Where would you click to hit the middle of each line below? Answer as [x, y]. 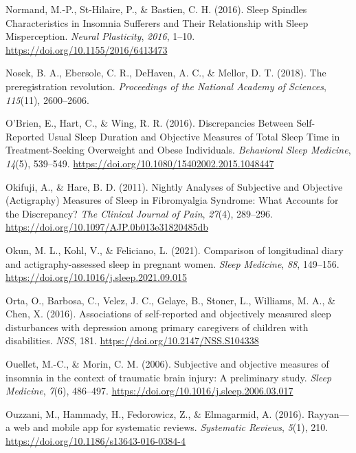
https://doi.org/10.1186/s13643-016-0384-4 [96, 441]
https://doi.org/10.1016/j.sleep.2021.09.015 [96, 277]
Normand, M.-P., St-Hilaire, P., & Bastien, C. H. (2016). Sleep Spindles [156, 9]
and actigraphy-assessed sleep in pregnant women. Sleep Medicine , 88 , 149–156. [173, 263]
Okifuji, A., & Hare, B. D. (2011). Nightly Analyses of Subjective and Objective [174, 186]
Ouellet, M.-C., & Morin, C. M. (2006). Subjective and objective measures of [167, 364]
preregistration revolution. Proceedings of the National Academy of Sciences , [166, 86]
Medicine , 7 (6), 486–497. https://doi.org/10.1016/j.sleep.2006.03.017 [149, 391]
